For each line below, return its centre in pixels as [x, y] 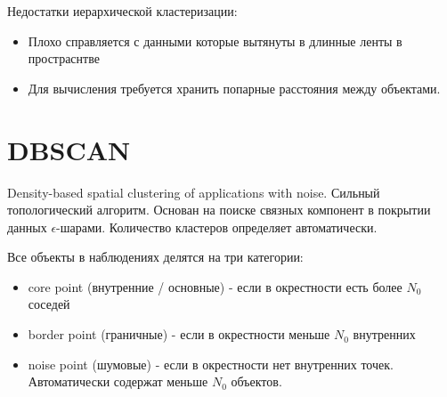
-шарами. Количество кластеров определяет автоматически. [217, 227]
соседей [49, 304]
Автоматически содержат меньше [118, 381]
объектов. [256, 381]
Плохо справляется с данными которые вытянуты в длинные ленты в [215, 41]
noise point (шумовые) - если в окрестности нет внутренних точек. [211, 364]
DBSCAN [69, 149]
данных [27, 227]
